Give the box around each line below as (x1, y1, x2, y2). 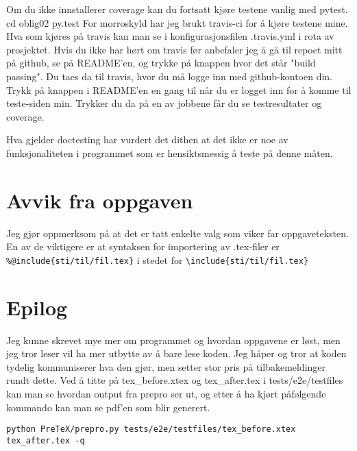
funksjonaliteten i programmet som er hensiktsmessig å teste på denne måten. (6, 145, 333, 160)
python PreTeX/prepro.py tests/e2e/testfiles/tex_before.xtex (6, 424, 296, 435)
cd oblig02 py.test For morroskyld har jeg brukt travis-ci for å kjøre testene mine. (6, 15, 348, 29)
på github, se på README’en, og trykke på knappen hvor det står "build (6, 56, 316, 70)
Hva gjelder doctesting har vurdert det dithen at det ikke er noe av (6, 132, 288, 147)
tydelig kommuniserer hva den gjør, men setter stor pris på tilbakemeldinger (6, 359, 326, 374)
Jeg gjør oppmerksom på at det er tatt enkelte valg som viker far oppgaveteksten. (6, 225, 349, 240)
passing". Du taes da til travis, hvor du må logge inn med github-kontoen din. (6, 69, 333, 83)
